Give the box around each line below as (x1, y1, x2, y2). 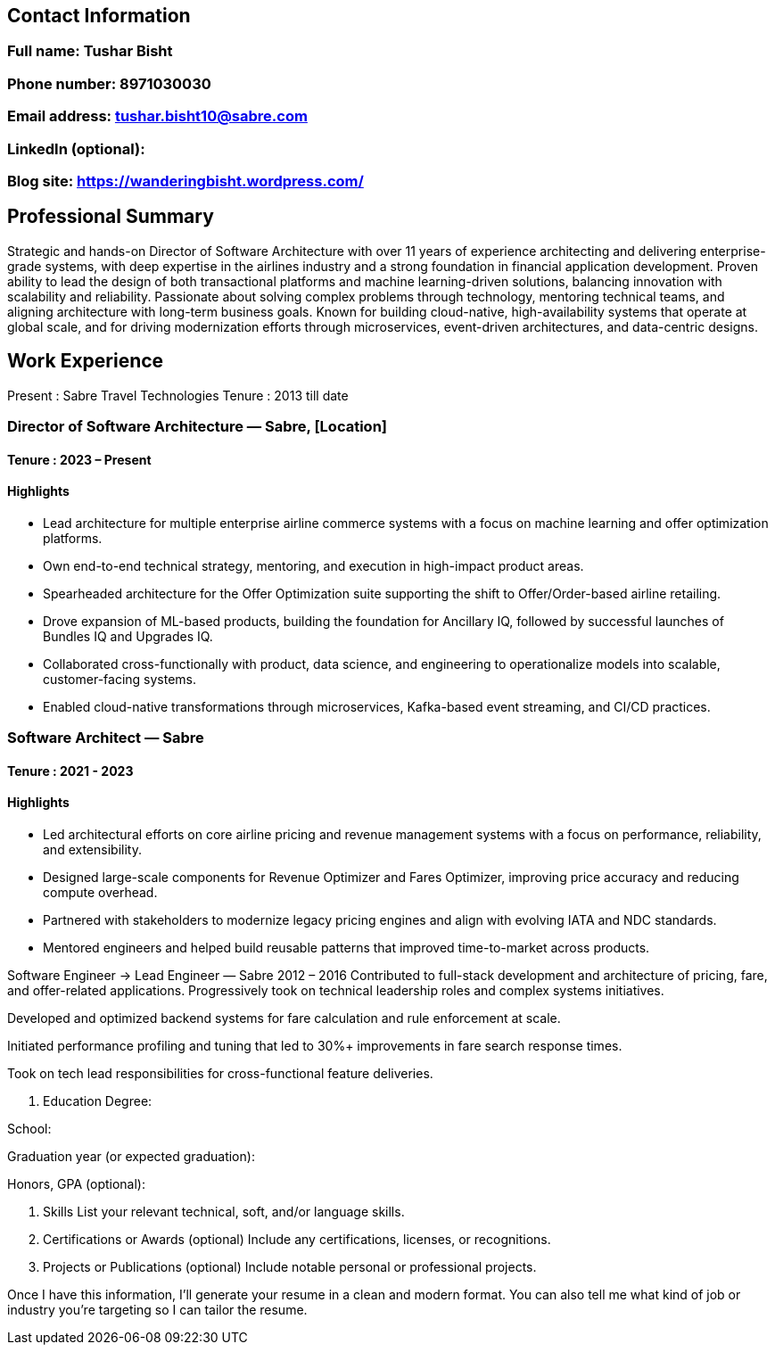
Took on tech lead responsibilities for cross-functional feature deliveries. (7, 1066, 433, 1082)
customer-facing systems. (43, 671, 197, 687)
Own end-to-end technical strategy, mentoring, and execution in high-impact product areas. (43, 557, 584, 573)
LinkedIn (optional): (7, 139, 145, 158)
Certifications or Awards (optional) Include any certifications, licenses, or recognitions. (43, 1232, 551, 1248)
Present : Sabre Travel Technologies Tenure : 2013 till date (7, 387, 349, 403)
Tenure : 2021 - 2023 (7, 763, 134, 779)
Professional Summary (7, 205, 214, 228)
